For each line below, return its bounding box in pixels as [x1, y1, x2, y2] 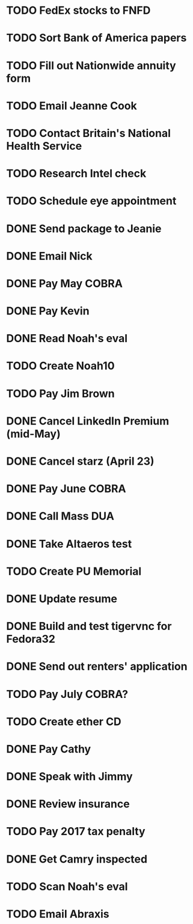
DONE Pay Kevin [6, 304, 90, 318]
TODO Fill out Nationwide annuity [6, 58, 176, 72]
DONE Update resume [6, 592, 117, 605]
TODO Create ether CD [6, 715, 121, 728]
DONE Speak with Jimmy [6, 770, 133, 783]
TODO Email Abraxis [6, 907, 109, 920]
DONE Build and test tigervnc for [6, 620, 172, 633]
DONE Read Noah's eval [6, 332, 128, 346]
